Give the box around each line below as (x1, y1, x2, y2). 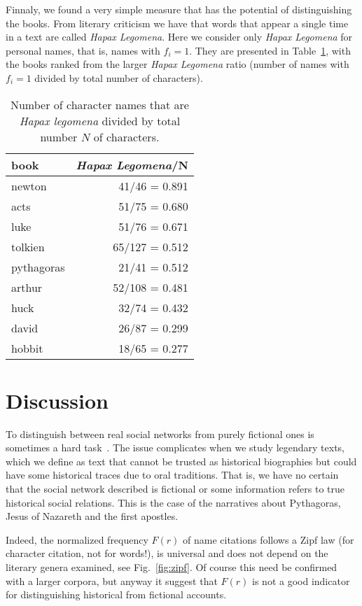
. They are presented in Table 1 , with (189, 43, 351, 57)
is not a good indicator (252, 573, 350, 588)
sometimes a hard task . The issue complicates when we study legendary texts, (6, 440, 345, 455)
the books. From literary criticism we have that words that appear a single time (6, 15, 349, 30)
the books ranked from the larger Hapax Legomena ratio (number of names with (6, 57, 349, 71)
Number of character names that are (10, 96, 189, 113)
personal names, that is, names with (6, 43, 160, 57)
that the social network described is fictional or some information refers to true (6, 481, 345, 496)
